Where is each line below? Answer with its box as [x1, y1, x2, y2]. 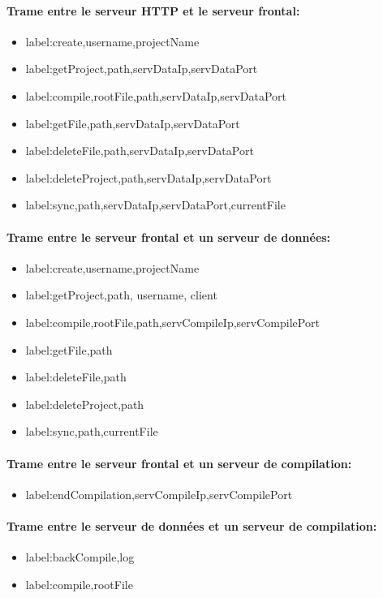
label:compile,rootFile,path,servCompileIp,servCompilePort [25, 313, 320, 330]
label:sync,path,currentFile [25, 423, 158, 440]
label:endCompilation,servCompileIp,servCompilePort [25, 485, 293, 502]
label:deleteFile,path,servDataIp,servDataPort [25, 142, 254, 159]
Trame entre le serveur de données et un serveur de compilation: [6, 517, 377, 534]
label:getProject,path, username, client [25, 286, 217, 303]
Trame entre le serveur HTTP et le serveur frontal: [6, 2, 300, 19]
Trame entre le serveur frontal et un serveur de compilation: [6, 454, 352, 471]
